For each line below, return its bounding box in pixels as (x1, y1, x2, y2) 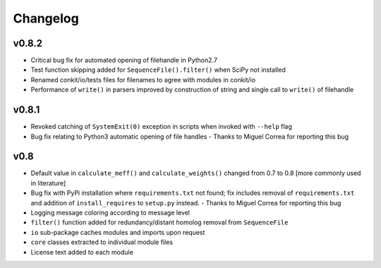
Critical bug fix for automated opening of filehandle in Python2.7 (30, 56, 218, 65)
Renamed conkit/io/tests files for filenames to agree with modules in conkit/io (30, 75, 256, 84)
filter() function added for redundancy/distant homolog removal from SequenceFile (30, 218, 289, 226)
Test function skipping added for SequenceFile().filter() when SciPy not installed (30, 65, 286, 74)
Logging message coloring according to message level (30, 208, 190, 217)
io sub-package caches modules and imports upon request (30, 228, 205, 236)
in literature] (30, 179, 66, 187)
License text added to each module (30, 248, 133, 256)
